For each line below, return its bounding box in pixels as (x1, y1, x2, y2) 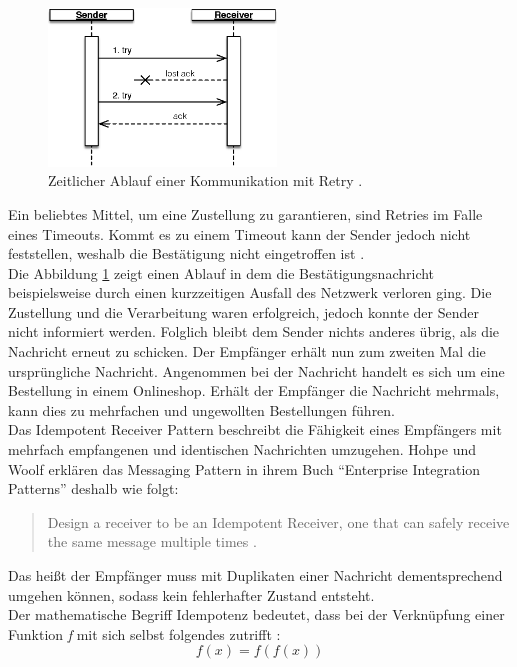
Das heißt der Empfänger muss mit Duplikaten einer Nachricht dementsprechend (8, 565, 503, 586)
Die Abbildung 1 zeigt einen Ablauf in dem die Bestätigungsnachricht (8, 262, 435, 283)
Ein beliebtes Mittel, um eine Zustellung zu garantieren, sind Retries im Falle (8, 203, 483, 224)
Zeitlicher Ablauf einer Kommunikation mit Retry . (48, 170, 363, 191)
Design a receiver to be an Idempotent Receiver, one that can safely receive (47, 511, 510, 532)
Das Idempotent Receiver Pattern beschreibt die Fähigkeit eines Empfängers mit (8, 419, 502, 440)
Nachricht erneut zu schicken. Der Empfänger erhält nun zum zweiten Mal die (8, 341, 486, 362)
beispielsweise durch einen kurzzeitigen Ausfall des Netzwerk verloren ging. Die (8, 282, 492, 303)
